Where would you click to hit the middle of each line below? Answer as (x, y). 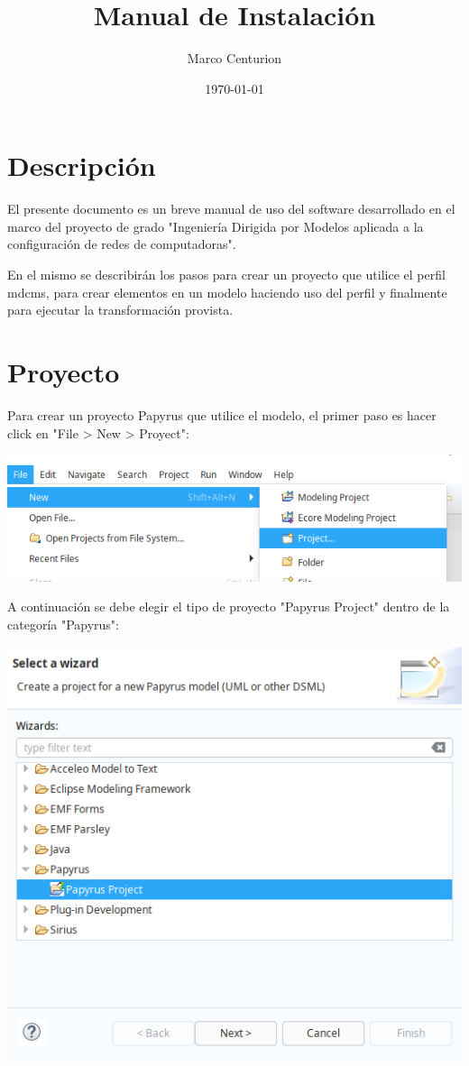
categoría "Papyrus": (63, 624)
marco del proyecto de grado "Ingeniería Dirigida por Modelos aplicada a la (216, 226)
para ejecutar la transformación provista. (120, 310)
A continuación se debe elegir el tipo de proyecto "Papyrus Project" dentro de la (229, 607)
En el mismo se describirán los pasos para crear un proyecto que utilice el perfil (226, 275)
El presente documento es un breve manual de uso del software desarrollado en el (231, 209)
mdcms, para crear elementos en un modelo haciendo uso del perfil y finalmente (227, 292)
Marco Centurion (234, 58)
